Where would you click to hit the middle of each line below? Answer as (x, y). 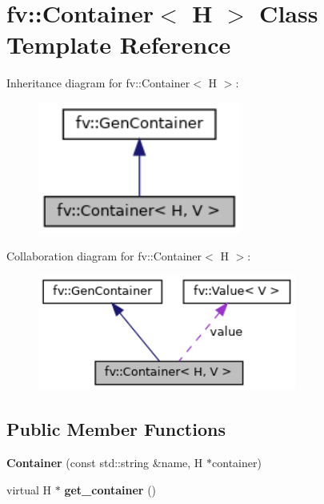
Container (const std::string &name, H (105, 463)
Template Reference (119, 44)
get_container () (110, 489)
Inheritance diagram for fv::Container (98, 83)
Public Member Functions (116, 429)
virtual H (29, 489)
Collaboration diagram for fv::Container (104, 255)
